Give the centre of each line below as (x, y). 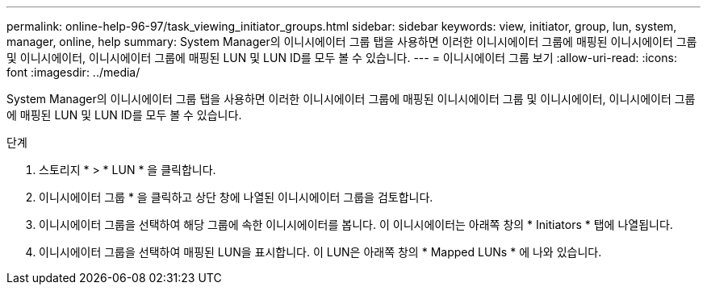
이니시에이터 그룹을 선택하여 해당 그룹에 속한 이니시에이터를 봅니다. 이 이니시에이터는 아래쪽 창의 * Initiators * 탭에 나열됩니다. (356, 224)
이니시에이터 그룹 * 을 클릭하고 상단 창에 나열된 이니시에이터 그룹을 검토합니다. (236, 197)
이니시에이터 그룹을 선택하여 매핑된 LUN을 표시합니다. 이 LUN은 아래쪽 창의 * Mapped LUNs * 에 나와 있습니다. (320, 252)
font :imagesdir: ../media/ (73, 72)
